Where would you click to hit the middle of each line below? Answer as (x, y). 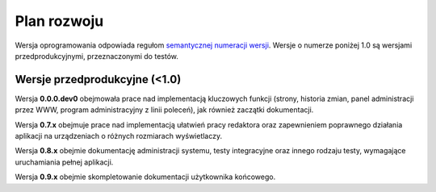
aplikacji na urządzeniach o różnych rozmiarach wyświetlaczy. (119, 136)
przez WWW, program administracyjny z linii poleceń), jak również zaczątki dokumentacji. (164, 110)
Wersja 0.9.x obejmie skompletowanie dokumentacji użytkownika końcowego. (145, 177)
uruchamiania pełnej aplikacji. (64, 162)
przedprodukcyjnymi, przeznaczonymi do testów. (97, 56)
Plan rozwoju (59, 21)
